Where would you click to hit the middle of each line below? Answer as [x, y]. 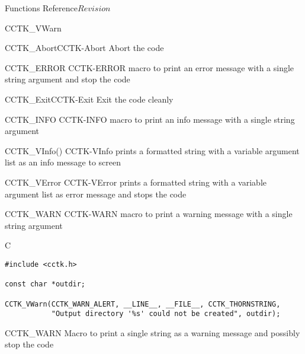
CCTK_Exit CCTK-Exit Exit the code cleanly [89, 99]
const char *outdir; [45, 284]
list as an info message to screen [63, 162]
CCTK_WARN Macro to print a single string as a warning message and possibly [152, 332]
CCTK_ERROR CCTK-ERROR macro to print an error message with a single [150, 67]
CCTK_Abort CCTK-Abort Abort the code [84, 48]
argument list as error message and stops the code [96, 194]
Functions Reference [41, 8]
